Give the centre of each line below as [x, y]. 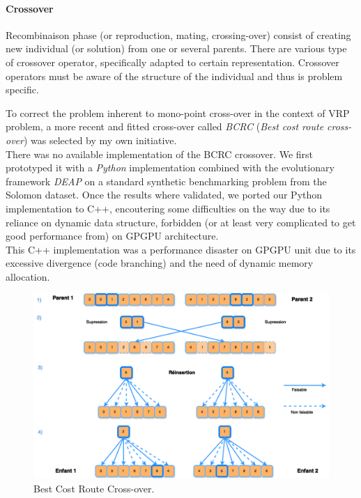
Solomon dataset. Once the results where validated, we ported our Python [164, 195]
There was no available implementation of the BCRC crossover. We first [160, 154]
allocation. [28, 276]
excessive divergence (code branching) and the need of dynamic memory [160, 263]
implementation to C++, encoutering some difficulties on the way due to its [168, 208]
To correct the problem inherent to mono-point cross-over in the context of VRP [178, 112]
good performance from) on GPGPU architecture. [112, 236]
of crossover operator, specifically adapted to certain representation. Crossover [172, 62]
